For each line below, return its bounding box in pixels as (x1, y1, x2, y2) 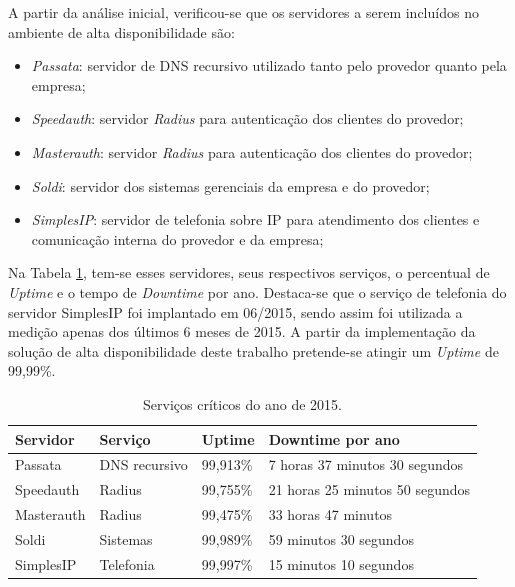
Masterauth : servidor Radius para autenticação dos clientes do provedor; (31, 141, 473, 162)
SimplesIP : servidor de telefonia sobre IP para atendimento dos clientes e (31, 209, 480, 230)
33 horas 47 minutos (268, 504, 393, 525)
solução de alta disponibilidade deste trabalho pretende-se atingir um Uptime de (8, 340, 499, 361)
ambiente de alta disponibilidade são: (8, 21, 235, 42)
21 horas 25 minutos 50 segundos (268, 479, 471, 500)
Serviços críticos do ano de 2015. (143, 393, 342, 414)
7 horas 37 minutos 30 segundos (268, 454, 464, 475)
